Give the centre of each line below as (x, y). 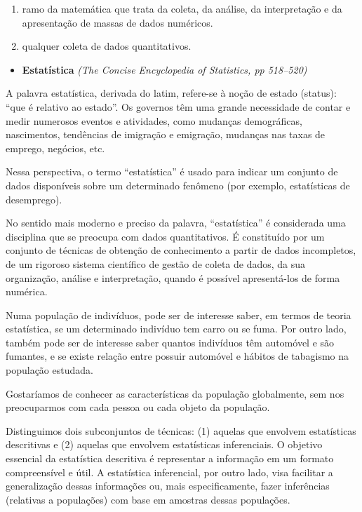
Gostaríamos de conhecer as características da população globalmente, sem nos (175, 393)
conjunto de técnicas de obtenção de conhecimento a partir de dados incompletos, (181, 250)
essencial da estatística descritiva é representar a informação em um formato (170, 458)
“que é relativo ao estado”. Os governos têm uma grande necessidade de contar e (178, 106)
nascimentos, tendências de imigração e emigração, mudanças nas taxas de (166, 134)
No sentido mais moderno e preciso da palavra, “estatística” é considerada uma (176, 223)
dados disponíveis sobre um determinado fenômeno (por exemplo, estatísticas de (178, 185)
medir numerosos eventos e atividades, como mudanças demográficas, (154, 120)
